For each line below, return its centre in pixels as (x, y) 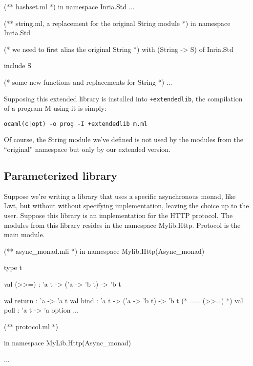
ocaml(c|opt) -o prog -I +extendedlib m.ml (76, 124)
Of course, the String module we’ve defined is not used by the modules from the (124, 139)
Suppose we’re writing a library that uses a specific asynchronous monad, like (120, 196)
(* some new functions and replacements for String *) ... (88, 82)
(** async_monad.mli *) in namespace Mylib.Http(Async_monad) (104, 251)
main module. (24, 234)
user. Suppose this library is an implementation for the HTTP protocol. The (118, 215)
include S (18, 65)
